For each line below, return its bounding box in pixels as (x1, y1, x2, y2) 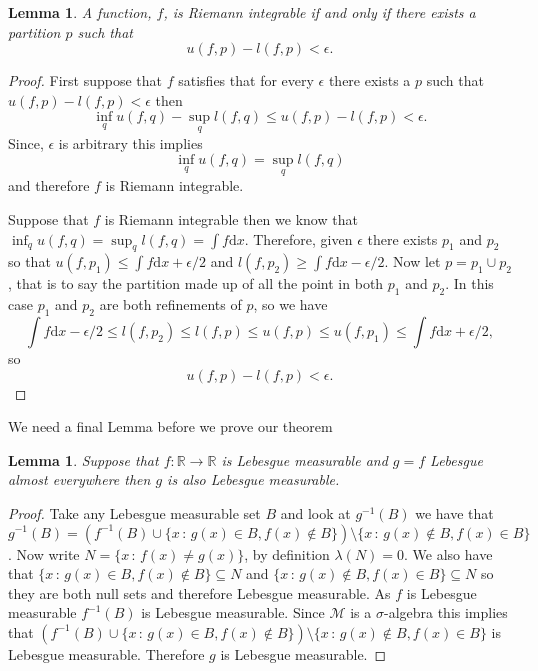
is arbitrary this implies (58, 132, 203, 153)
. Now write (8, 543, 80, 564)
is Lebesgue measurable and (221, 449, 388, 470)
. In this (445, 273, 494, 294)
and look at (280, 502, 351, 523)
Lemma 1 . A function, (8, 2, 152, 22)
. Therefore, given (244, 228, 353, 249)
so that (8, 251, 51, 272)
